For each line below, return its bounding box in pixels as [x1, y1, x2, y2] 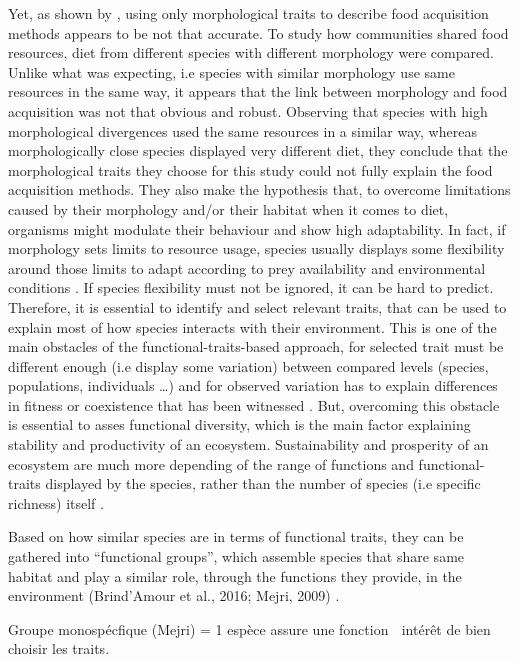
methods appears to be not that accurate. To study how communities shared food [8, 22, 509, 43]
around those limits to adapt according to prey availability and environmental [8, 257, 486, 278]
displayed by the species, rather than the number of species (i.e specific [45, 473, 481, 494]
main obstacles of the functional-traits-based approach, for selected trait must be [8, 336, 504, 357]
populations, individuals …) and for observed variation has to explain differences [8, 375, 498, 396]
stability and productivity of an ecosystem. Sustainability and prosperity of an [8, 434, 489, 455]
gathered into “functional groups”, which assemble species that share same [8, 546, 465, 567]
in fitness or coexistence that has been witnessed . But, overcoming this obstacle [8, 394, 500, 415]
